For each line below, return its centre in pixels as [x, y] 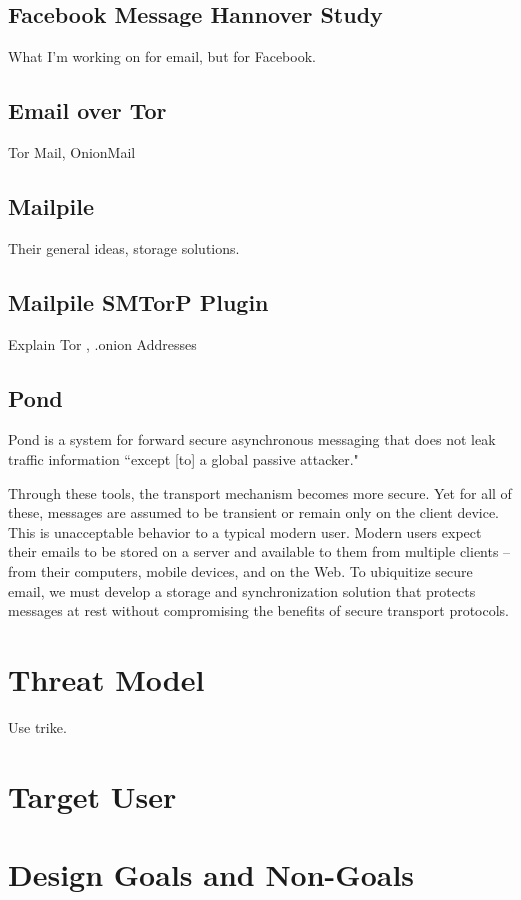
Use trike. [37, 726]
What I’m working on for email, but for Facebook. [162, 56]
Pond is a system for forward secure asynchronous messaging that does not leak [252, 439]
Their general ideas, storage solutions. [124, 247]
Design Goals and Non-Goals [211, 874]
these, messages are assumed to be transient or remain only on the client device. [254, 512]
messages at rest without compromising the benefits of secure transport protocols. [259, 610]
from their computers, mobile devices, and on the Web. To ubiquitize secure [240, 570]
